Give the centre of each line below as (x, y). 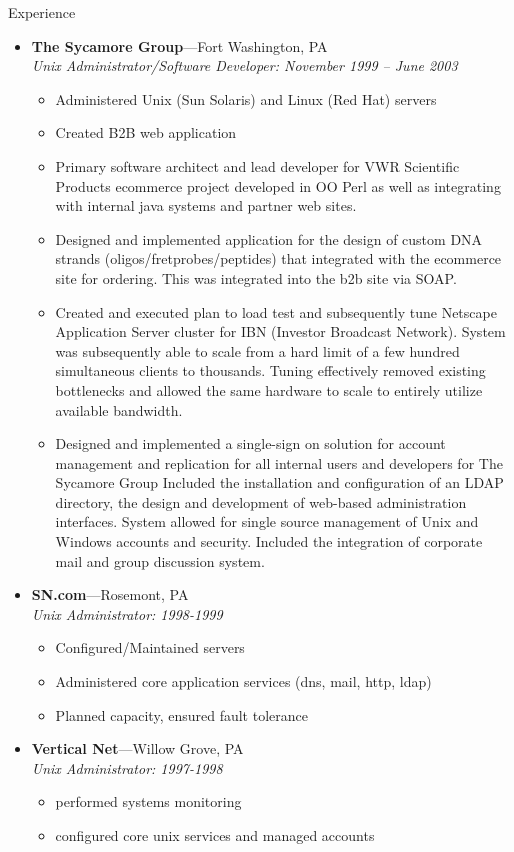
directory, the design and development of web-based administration (261, 501)
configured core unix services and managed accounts (215, 835)
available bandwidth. (119, 409)
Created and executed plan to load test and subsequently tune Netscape (276, 311)
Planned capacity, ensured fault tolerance (181, 714)
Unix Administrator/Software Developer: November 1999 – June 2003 (244, 65)
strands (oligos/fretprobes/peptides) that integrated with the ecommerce (278, 258)
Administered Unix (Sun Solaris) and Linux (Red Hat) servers (246, 98)
